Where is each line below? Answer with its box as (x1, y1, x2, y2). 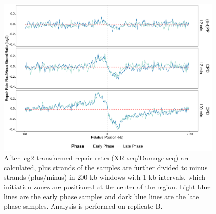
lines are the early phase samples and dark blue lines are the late (4, 191, 199, 201)
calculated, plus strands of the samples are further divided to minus (4, 162, 208, 172)
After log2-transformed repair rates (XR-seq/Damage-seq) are (4, 153, 190, 163)
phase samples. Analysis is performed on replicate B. (4, 201, 162, 211)
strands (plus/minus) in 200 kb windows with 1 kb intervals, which (4, 172, 206, 182)
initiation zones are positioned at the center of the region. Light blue (4, 182, 211, 192)
